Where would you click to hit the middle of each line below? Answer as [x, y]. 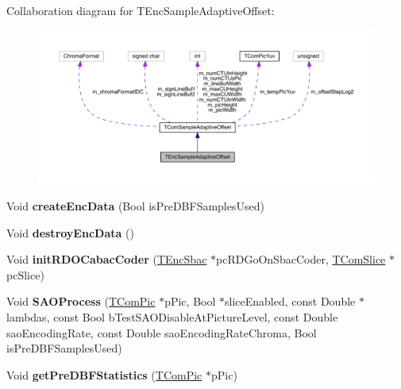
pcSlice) [25, 274]
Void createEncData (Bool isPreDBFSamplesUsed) [135, 205]
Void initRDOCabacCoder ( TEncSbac [107, 259]
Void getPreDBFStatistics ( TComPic [104, 374]
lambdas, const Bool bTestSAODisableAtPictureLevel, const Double [172, 316]
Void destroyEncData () [70, 232]
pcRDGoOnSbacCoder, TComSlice [301, 259]
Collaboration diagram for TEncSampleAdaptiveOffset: [141, 10]
